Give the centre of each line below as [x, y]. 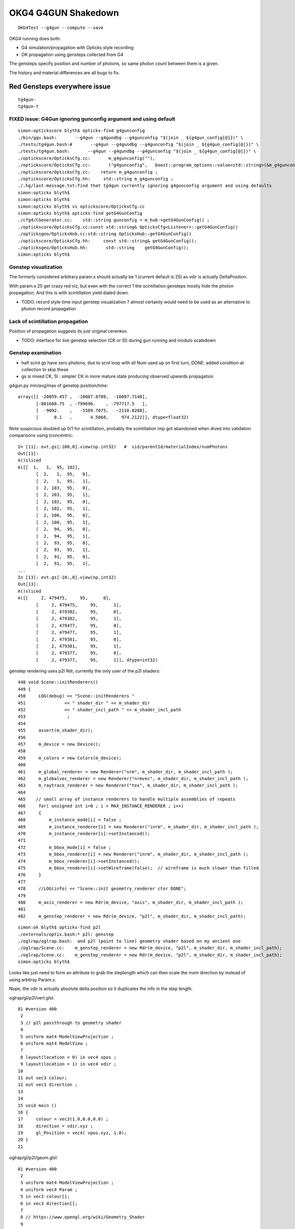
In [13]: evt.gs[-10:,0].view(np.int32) [67, 577]
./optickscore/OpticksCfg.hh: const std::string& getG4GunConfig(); [107, 241]
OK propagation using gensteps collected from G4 [73, 55]
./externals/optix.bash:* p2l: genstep [66, 934]
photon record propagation [49, 308]
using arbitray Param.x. [33, 980]
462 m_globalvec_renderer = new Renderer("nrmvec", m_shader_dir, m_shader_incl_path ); [133, 778]
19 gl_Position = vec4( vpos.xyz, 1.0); [73, 1133]
